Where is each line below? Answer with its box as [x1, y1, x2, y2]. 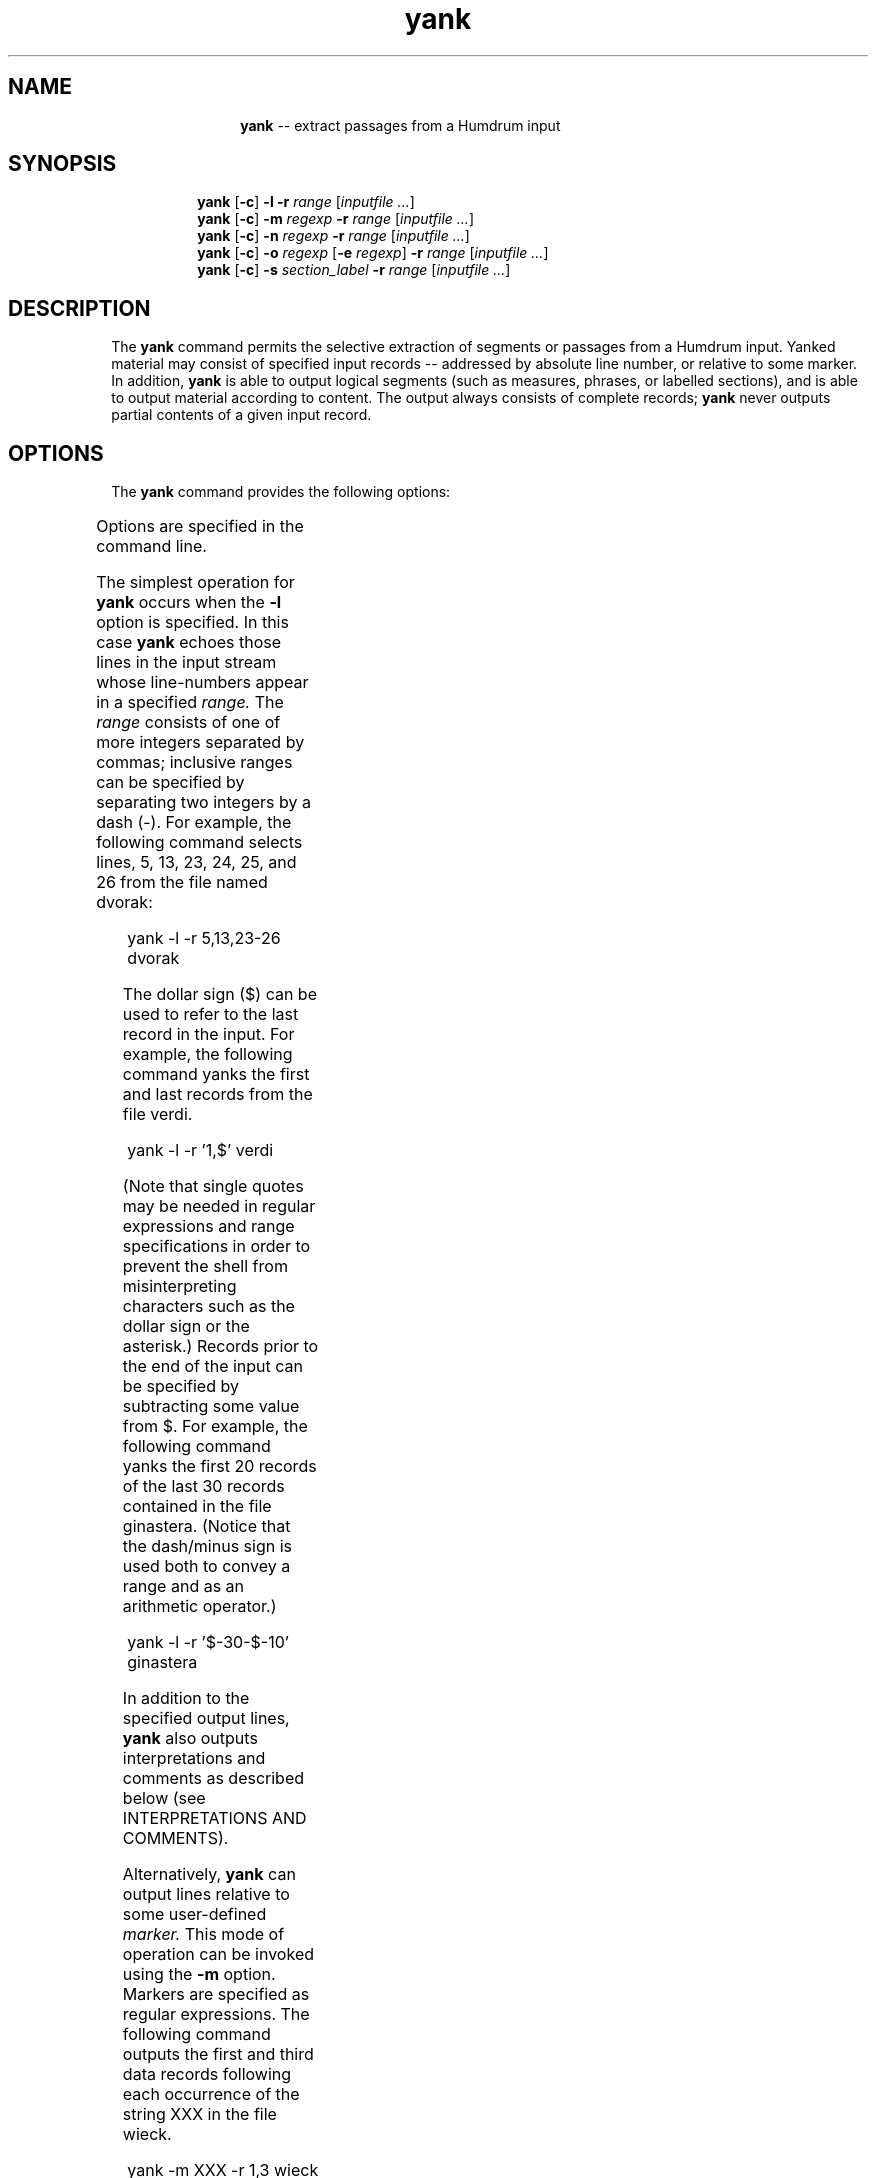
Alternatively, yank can [122, 1864, 296, 1885]
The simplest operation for [96, 572, 295, 593]
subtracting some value [122, 1396, 300, 1417]
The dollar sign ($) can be [122, 984, 317, 1005]
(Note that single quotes [122, 1176, 304, 1197]
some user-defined [122, 1904, 267, 1925]
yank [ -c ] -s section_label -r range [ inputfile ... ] [197, 261, 511, 279]
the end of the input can [122, 1356, 304, 1377]
